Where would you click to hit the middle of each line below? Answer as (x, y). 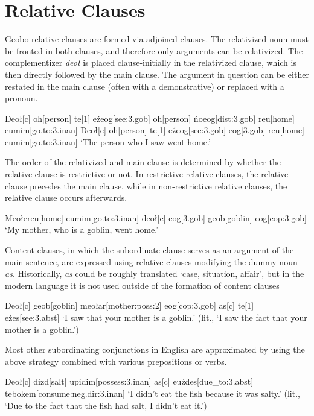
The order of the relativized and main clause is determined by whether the (143, 162)
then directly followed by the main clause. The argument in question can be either (157, 74)
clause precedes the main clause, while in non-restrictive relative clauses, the (146, 185)
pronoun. (21, 98)
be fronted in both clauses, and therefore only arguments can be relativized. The (154, 50)
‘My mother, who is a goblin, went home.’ (82, 229)
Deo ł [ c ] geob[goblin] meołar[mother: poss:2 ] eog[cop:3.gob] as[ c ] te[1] (130, 305)
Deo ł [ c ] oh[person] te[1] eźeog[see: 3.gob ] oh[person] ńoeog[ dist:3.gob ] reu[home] (150, 118)
